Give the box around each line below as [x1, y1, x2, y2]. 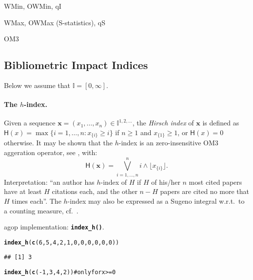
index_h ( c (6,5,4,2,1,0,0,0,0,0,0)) [4, 239, 119, 246]
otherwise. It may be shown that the [4, 138, 113, 148]
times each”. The [12, 195, 61, 206]
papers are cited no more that [160, 186, 250, 196]
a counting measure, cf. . [4, 205, 78, 215]
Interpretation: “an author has [4, 176, 95, 187]
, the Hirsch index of [132, 118, 194, 128]
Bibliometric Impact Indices [4, 57, 148, 72]
